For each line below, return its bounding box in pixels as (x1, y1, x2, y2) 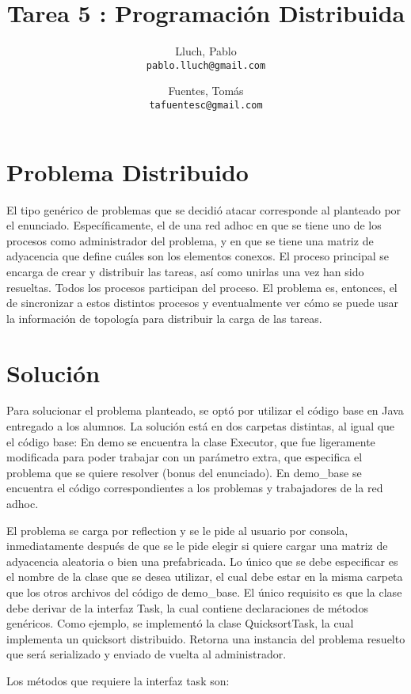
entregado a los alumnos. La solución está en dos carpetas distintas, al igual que (6, 418, 395, 434)
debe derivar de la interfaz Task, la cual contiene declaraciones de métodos (6, 599, 368, 616)
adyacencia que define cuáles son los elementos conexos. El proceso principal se (6, 248, 389, 264)
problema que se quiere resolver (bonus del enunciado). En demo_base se (6, 464, 362, 480)
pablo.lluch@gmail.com (146, 59, 266, 71)
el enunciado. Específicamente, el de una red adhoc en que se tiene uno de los (6, 217, 382, 233)
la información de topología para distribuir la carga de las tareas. (6, 309, 322, 326)
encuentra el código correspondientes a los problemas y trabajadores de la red (6, 480, 383, 496)
